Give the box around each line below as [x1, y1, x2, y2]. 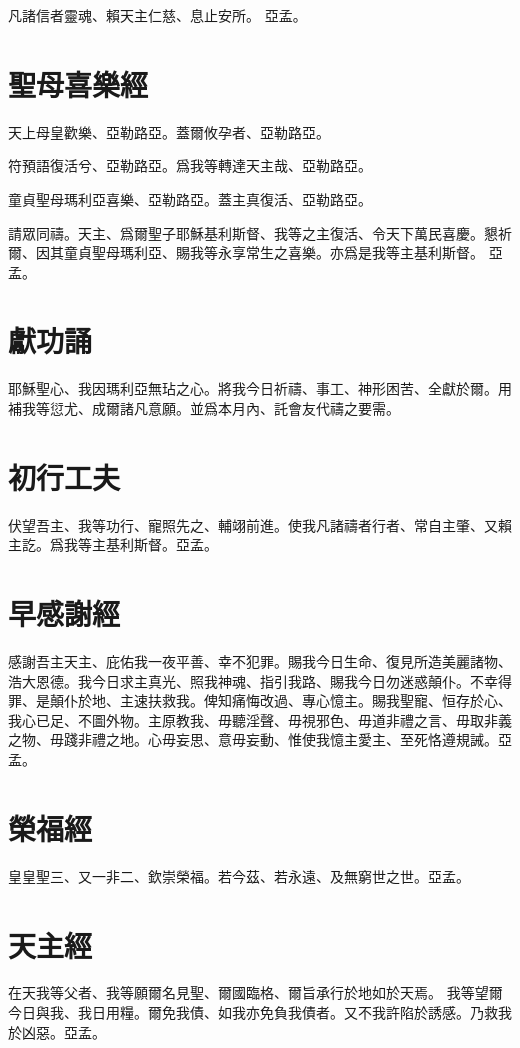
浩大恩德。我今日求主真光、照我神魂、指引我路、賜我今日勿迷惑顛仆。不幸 [8, 670, 498, 691]
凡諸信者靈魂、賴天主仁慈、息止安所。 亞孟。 [8, 5, 307, 25]
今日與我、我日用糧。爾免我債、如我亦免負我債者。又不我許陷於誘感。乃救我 [8, 1002, 512, 1023]
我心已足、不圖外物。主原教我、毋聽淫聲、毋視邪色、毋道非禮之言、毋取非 [8, 709, 498, 730]
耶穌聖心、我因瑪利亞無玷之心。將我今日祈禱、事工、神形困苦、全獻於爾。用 [8, 378, 512, 399]
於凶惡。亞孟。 [8, 1021, 106, 1042]
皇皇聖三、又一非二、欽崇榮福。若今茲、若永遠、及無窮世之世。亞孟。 [8, 865, 470, 886]
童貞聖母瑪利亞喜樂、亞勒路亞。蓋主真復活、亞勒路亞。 [8, 188, 372, 209]
